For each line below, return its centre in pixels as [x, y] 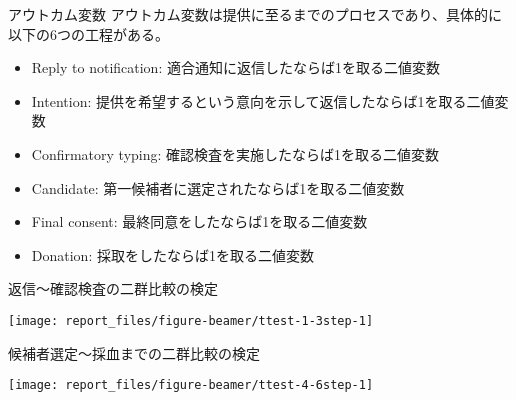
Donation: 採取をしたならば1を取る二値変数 [172, 254]
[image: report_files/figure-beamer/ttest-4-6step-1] [191, 385]
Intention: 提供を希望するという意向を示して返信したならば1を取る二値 [263, 100]
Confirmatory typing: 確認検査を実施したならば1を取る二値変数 [235, 153]
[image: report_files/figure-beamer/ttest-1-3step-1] [191, 320]
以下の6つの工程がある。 [88, 33]
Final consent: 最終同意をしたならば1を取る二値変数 [199, 221]
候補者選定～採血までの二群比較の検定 [134, 352]
